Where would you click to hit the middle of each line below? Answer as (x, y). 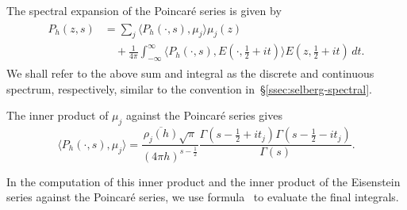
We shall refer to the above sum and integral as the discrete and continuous (190, 73)
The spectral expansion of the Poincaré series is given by (144, 10)
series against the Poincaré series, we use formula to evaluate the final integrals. (203, 197)
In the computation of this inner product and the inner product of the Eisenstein (203, 181)
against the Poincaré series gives (204, 115)
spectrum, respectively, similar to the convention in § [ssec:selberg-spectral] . (189, 88)
